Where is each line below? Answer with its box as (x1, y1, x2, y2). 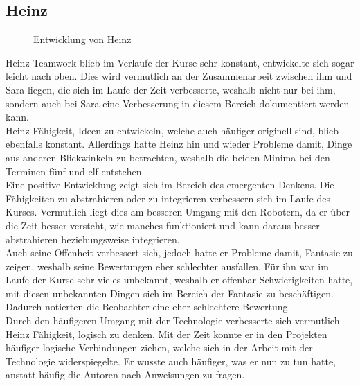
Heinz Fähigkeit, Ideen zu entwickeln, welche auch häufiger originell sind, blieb (6, 123, 339, 137)
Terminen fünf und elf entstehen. (6, 164, 145, 178)
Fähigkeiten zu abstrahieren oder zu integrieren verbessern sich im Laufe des (6, 191, 330, 205)
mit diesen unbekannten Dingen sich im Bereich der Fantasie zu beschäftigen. (6, 286, 334, 300)
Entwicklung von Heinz (33, 32, 132, 46)
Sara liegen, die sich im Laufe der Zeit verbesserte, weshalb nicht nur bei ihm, (6, 82, 336, 96)
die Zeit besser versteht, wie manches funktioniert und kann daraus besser (6, 218, 320, 232)
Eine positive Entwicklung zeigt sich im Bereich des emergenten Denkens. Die (6, 177, 334, 192)
